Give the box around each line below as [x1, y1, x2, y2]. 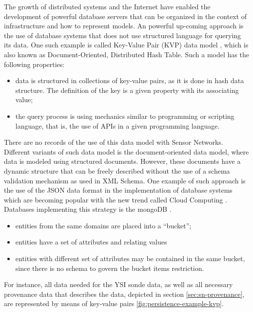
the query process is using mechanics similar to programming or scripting [15, 111, 234, 121]
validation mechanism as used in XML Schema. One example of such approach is [4, 175, 246, 185]
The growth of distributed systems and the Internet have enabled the [4, 1, 211, 11]
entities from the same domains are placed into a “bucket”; [15, 220, 192, 230]
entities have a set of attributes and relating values [15, 237, 167, 247]
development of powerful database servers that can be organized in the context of [4, 11, 247, 21]
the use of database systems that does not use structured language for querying [4, 30, 241, 40]
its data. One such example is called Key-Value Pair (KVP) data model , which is [4, 40, 249, 50]
